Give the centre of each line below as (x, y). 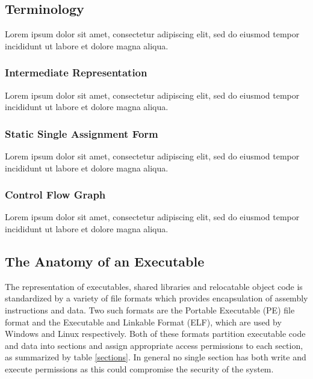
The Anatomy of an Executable (105, 261)
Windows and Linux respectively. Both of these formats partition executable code (155, 334)
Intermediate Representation (76, 72)
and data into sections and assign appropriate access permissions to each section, (154, 345)
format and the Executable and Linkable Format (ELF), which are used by (143, 322)
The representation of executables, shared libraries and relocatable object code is (154, 286)
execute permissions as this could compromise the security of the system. (139, 368)
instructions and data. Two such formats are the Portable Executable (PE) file (150, 310)
